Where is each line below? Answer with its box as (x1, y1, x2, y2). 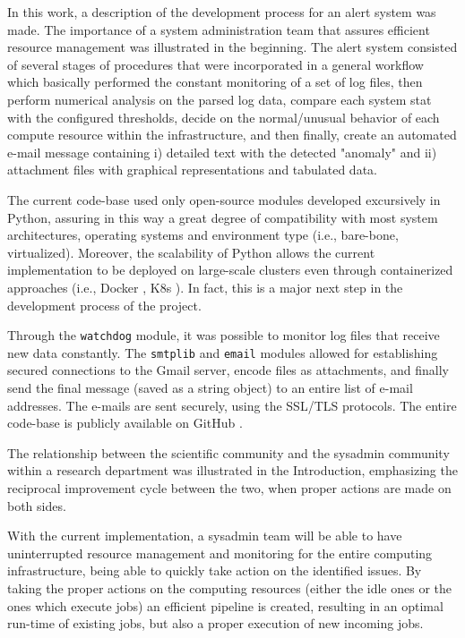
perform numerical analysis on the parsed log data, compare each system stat (7, 89, 432, 108)
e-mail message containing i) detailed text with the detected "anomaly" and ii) (7, 142, 437, 161)
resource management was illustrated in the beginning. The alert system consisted (7, 38, 458, 56)
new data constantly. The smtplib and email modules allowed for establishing (7, 343, 438, 362)
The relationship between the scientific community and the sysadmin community (7, 443, 450, 462)
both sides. (7, 496, 66, 515)
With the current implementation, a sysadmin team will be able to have (7, 526, 402, 545)
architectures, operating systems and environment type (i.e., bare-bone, (7, 225, 399, 244)
